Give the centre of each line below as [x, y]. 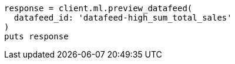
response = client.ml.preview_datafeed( [98, 8]
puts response [36, 36]
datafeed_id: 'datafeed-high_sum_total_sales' [123, 18]
